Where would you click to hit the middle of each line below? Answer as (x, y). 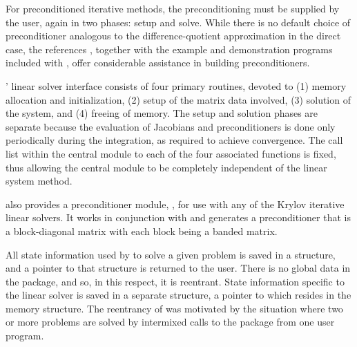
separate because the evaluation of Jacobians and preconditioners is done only (171, 126)
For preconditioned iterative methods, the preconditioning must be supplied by (173, 8)
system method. (39, 181)
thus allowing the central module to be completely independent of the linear (166, 167)
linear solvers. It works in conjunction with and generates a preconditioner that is (178, 217)
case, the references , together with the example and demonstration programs (169, 49)
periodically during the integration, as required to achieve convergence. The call (174, 140)
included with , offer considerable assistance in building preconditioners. (158, 63)
